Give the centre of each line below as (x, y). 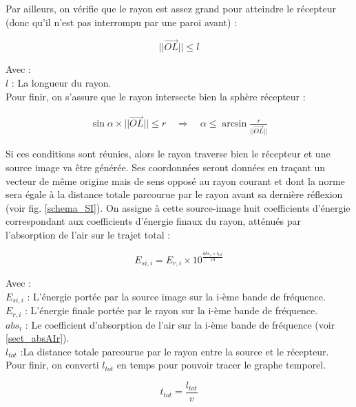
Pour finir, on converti (52, 365)
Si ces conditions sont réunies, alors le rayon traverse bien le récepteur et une (168, 154)
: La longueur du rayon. (61, 82)
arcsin (234, 124)
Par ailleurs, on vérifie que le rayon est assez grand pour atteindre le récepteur (171, 8)
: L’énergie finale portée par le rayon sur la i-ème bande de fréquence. (171, 310)
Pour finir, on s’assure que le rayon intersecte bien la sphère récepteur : (156, 96)
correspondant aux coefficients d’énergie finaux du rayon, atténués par (154, 221)
